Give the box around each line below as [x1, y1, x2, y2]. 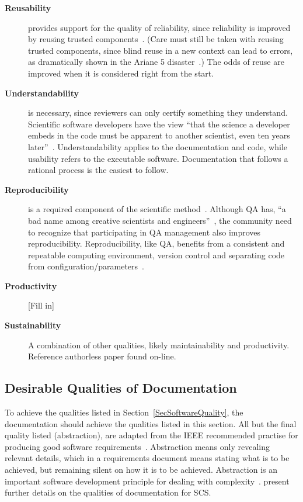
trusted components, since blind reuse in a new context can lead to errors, [28, 44, 293, 56]
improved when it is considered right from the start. [28, 67, 214, 79]
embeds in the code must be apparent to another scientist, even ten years [28, 129, 290, 141]
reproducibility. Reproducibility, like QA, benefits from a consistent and [28, 237, 285, 250]
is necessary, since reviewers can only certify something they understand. [28, 106, 288, 119]
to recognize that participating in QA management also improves [28, 226, 261, 238]
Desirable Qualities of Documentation [5, 379, 237, 397]
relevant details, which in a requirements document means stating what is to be [5, 452, 290, 464]
